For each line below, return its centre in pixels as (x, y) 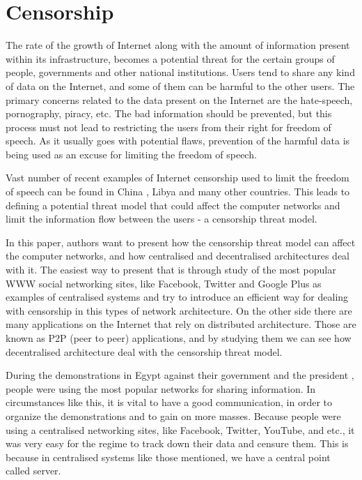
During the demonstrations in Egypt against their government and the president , (180, 375)
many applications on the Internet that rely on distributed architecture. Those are (181, 324)
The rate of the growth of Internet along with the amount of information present (178, 45)
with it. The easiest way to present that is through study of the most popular (171, 270)
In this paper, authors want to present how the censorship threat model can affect (181, 242)
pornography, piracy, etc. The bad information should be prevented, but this (169, 113)
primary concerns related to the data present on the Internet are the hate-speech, (179, 99)
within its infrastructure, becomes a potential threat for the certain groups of (170, 58)
